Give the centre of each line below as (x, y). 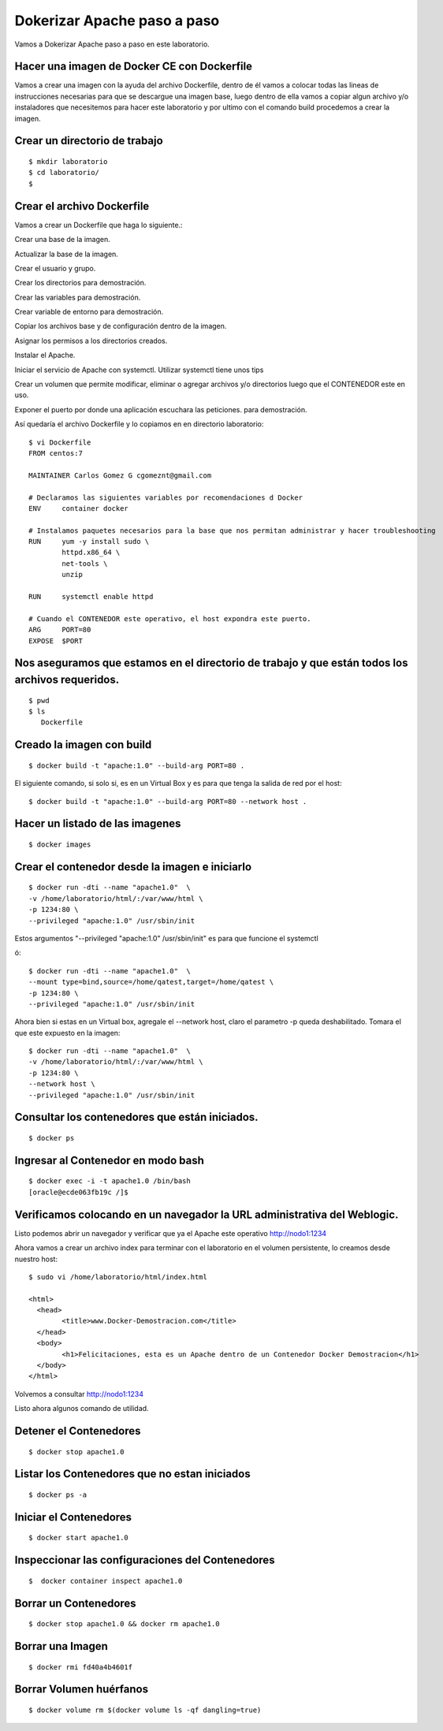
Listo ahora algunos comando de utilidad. (82, 1409)
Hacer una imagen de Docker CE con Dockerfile (133, 67)
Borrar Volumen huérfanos (82, 1690)
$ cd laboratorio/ (64, 173)
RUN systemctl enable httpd (91, 597)
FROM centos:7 (56, 453)
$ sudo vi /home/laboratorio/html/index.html (118, 1277)
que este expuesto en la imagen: (67, 1033)
